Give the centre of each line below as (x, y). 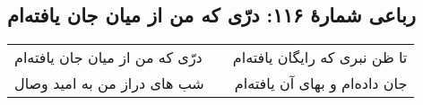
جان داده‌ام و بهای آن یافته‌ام (321, 83)
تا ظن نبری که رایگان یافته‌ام (320, 57)
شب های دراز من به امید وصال (109, 83)
